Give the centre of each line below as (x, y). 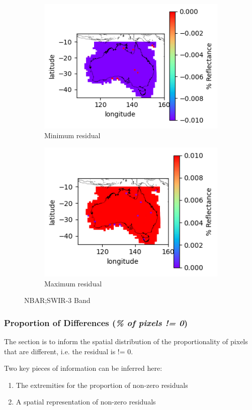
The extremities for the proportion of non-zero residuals (102, 385)
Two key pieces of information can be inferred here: (83, 368)
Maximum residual (73, 283)
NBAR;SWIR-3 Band (57, 300)
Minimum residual (72, 135)
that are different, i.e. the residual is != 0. (69, 351)
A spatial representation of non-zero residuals (86, 402)
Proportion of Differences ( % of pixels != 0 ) (96, 322)
